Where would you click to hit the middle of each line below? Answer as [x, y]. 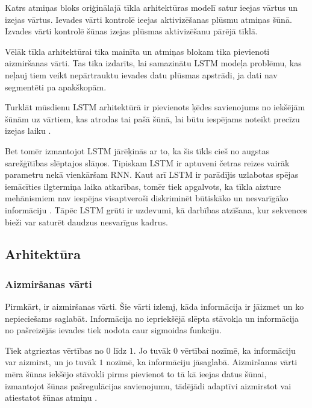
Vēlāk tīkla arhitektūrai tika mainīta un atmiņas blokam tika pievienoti [137, 51]
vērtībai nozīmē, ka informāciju [238, 350]
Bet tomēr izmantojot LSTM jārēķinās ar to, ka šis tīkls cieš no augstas [137, 150]
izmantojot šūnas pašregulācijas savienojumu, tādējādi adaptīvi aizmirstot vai [148, 385]
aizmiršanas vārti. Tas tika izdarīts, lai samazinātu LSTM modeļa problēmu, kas [153, 63]
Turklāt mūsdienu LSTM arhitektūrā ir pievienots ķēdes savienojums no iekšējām [155, 107]
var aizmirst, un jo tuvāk [51, 362]
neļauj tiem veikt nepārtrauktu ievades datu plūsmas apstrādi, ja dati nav [141, 74]
